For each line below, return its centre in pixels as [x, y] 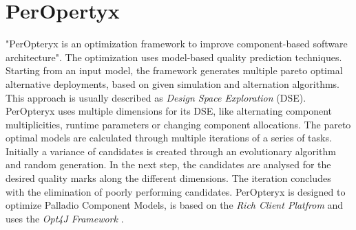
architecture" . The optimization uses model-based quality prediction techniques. [174, 57]
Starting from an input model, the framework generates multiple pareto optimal [174, 70]
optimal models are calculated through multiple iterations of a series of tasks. [169, 138]
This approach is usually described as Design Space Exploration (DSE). [156, 97]
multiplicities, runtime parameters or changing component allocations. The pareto [178, 124]
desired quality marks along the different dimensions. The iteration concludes [168, 178]
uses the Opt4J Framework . [65, 218]
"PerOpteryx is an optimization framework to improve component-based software [177, 44]
